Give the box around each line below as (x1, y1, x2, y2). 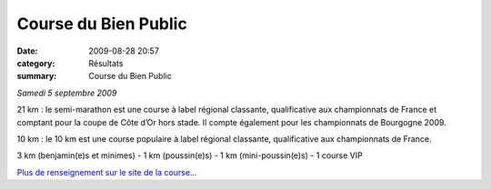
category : (16, 57, 55, 68)
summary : (16, 71, 57, 82)
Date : (16, 45, 38, 56)
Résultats (88, 57, 124, 68)
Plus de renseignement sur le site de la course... (16, 166, 197, 177)
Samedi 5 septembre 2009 (16, 87, 117, 98)
